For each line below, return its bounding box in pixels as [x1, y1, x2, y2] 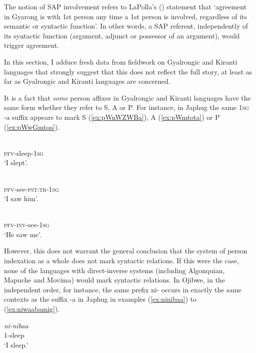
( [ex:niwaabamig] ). [4, 304, 60, 314]
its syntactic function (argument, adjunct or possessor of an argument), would [4, 30, 240, 40]
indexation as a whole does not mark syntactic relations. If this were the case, [4, 255, 239, 266]
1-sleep [4, 330, 25, 340]
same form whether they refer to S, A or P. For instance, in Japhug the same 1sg [4, 102, 249, 112]
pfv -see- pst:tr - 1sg [4, 183, 59, 194]
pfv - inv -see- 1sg [4, 219, 49, 230]
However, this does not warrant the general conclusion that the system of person [4, 246, 248, 256]
